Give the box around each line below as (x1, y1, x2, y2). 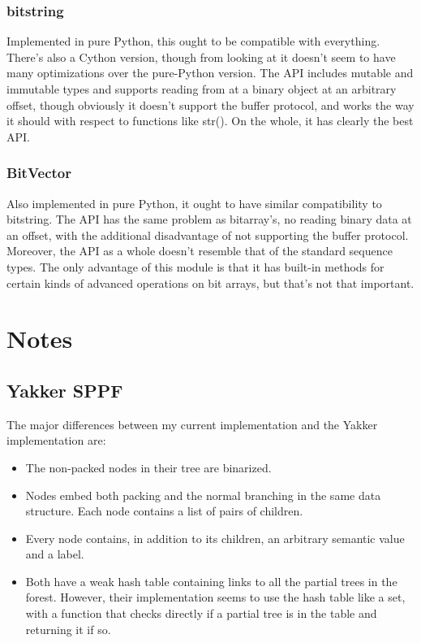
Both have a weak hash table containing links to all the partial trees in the (25, 572, 397, 589)
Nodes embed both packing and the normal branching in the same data (25, 486, 381, 503)
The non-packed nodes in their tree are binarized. (25, 458, 272, 476)
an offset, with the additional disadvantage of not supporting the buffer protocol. (6, 226, 409, 243)
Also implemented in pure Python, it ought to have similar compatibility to (6, 194, 382, 211)
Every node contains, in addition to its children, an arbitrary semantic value (25, 529, 405, 546)
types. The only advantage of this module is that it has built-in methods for (6, 258, 384, 275)
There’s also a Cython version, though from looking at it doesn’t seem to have (6, 48, 396, 65)
